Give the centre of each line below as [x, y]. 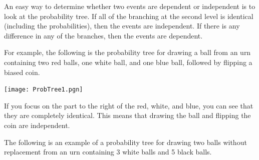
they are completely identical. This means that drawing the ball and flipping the [127, 115]
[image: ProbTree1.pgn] [44, 90]
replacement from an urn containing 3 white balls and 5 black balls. [108, 152]
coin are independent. [37, 125]
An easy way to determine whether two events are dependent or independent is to [130, 6]
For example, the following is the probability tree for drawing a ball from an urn [127, 52]
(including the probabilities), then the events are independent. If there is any [122, 26]
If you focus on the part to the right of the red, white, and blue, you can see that [129, 105]
